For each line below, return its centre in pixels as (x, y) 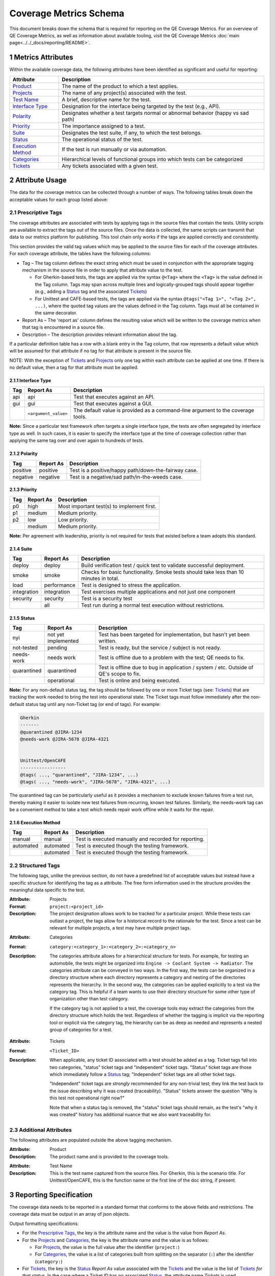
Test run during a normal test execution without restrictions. (153, 605)
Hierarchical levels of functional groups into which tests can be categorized (152, 159)
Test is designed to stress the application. (131, 585)
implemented (63, 641)
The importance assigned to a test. (104, 126)
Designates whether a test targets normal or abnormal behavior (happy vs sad (155, 113)
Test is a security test (107, 599)
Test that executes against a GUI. (113, 404)
